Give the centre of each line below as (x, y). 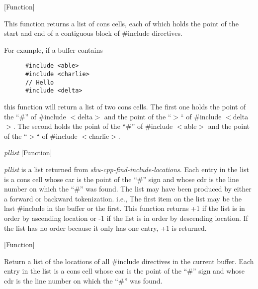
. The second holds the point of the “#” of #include (93, 126)
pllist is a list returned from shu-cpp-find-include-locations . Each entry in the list (127, 169)
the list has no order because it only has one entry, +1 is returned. (105, 228)
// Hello (40, 82)
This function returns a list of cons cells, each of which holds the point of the (121, 23)
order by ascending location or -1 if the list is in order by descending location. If (126, 218)
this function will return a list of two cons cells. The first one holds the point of (125, 106)
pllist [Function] (28, 152)
